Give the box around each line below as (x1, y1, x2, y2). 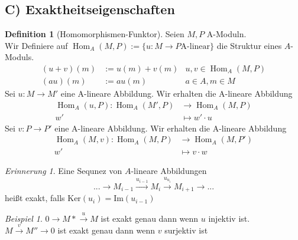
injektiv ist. (208, 212, 250, 224)
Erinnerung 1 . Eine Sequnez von (5, 165, 122, 177)
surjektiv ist (164, 223, 208, 236)
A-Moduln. (206, 28, 247, 40)
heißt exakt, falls (5, 192, 65, 204)
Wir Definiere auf (5, 39, 68, 51)
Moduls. (5, 51, 34, 63)
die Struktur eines (216, 39, 282, 51)
